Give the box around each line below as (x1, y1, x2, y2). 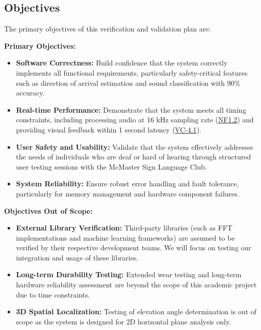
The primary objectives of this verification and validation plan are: (4, 23, 211, 34)
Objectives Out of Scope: (4, 205, 93, 216)
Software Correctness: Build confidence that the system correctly (16, 57, 228, 68)
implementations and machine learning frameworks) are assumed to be (16, 232, 235, 243)
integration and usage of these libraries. (16, 252, 139, 262)
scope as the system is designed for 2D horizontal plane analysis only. (16, 316, 231, 326)
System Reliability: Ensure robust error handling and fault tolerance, (16, 178, 239, 189)
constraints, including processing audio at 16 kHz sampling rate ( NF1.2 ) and (16, 114, 254, 125)
